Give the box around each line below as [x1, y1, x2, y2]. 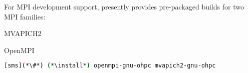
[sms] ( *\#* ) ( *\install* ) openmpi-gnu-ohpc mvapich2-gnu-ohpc [4, 62, 216, 69]
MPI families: [4, 11, 46, 21]
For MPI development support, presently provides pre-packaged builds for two [4, 1, 244, 11]
